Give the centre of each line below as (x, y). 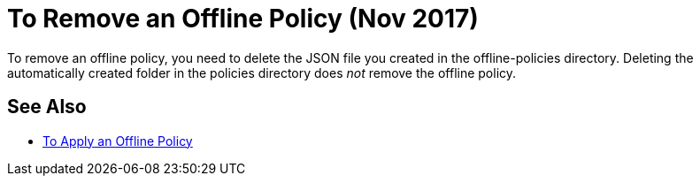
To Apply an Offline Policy (118, 141)
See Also (47, 107)
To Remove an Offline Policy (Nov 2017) (243, 19)
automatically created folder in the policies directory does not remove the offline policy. (262, 72)
